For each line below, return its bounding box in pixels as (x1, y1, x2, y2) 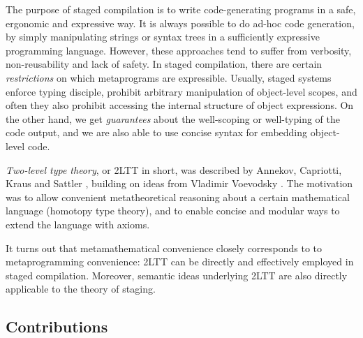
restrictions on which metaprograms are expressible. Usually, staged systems (6, 70, 332, 84)
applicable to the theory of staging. (6, 281, 156, 296)
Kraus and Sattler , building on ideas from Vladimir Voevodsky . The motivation (6, 176, 353, 191)
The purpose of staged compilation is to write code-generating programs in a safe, (6, 2, 356, 16)
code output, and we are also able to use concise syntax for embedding (6, 125, 308, 140)
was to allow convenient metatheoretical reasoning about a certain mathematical (6, 189, 350, 204)
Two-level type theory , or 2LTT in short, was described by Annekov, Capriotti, (6, 162, 342, 177)
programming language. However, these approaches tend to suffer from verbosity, (6, 43, 352, 57)
